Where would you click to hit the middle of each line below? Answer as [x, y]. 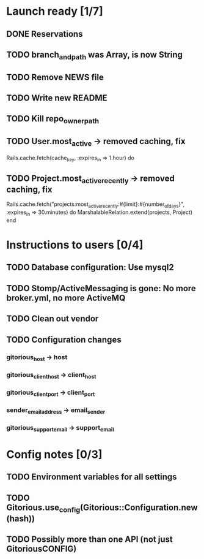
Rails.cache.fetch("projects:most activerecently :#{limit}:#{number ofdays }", [96, 205]
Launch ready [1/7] [55, 11]
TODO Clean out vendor [53, 319]
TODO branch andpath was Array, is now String [95, 55]
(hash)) [21, 518]
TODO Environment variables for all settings [92, 477]
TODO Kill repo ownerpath [53, 120]
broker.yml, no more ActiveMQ [66, 298]
